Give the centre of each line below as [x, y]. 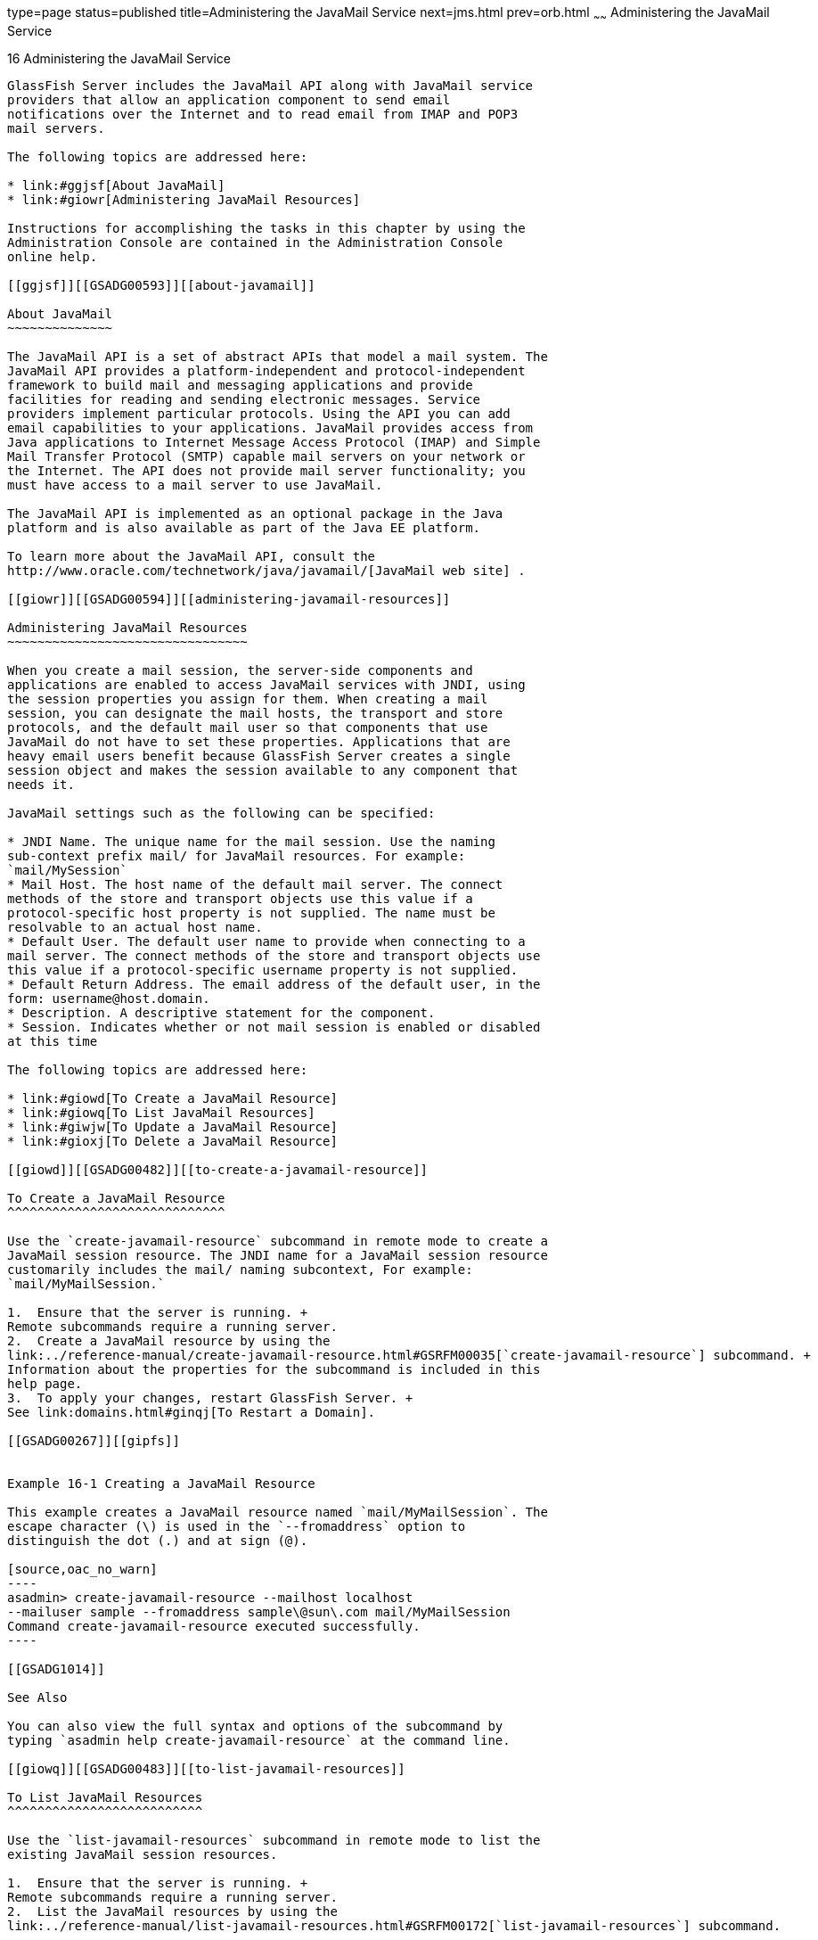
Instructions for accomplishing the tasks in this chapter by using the [266, 228]
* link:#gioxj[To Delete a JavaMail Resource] [172, 1141]
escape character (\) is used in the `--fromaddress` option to [237, 1526]
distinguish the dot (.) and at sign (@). [158, 1540]
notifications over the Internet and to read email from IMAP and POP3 [263, 114]
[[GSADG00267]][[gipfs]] [94, 1440]
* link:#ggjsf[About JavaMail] [116, 185]
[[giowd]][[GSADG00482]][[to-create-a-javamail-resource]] [218, 1169]
